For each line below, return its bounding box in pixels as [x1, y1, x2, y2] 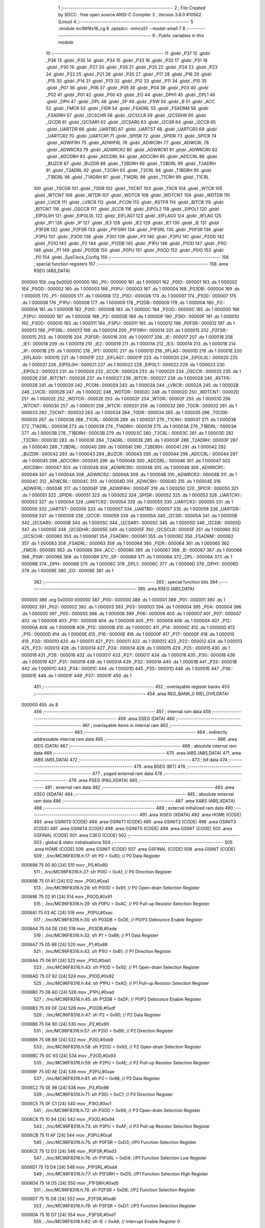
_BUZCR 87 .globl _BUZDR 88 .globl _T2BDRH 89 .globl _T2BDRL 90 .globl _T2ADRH [46, 160, 216, 167]
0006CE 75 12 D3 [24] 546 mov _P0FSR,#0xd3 [21, 1148, 117, 1154]
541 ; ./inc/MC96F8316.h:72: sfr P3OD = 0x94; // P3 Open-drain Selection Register [33, 1107, 201, 1113]
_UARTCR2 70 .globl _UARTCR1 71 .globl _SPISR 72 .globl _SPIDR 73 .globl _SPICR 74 [46, 133, 217, 139]
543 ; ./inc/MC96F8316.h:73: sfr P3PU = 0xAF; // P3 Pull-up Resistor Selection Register [33, 1123, 211, 1129]
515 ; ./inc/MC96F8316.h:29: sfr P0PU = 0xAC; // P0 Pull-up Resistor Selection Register [33, 900, 210, 906]
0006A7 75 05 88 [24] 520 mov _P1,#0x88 [21, 941, 108, 948]
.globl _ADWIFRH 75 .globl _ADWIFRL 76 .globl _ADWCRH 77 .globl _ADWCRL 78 [46, 140, 209, 146]
